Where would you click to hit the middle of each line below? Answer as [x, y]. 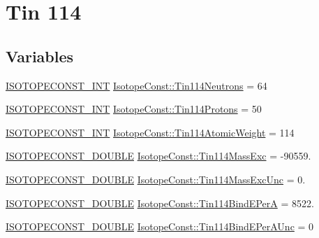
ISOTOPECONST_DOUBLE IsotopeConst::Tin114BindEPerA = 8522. [160, 203]
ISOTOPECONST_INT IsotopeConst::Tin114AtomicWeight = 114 [150, 132]
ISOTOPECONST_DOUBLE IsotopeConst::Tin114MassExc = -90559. [158, 156]
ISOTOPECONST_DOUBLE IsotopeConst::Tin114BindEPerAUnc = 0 [160, 226]
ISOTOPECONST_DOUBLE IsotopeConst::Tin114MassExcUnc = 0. [156, 179]
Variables [40, 56]
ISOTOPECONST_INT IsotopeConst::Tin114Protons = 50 [134, 109]
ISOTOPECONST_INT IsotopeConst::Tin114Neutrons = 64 [136, 85]
